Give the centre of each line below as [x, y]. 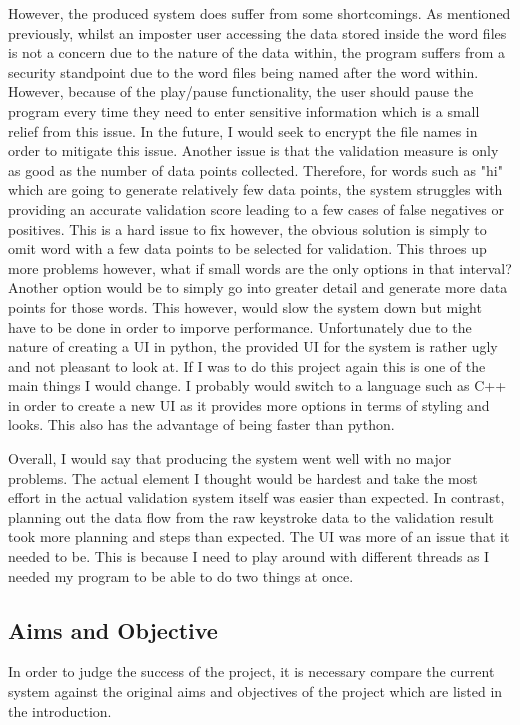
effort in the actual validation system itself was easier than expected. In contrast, [256, 497]
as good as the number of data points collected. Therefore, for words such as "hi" [255, 169]
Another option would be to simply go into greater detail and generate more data [258, 287]
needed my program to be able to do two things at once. [181, 575]
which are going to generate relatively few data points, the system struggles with [255, 189]
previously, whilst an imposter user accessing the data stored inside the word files [257, 32]
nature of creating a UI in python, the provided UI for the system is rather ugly [253, 346]
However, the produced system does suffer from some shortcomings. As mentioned [259, 13]
